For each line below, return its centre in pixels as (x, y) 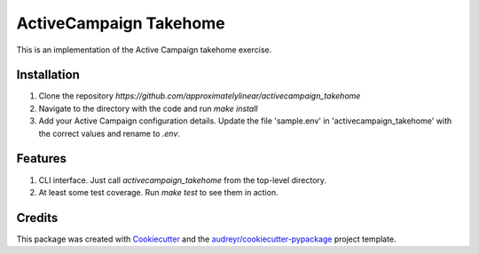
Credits (37, 218)
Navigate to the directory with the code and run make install (148, 108)
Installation (48, 75)
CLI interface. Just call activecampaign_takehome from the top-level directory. (183, 180)
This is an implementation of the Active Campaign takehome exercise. (144, 50)
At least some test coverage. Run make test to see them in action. (158, 192)
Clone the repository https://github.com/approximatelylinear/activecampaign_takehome (200, 96)
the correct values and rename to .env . (110, 133)
